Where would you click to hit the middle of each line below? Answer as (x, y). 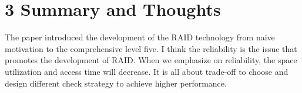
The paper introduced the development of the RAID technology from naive (140, 37)
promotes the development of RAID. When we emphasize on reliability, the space (151, 60)
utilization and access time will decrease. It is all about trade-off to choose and (147, 71)
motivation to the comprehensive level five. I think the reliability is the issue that (151, 48)
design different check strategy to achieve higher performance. (116, 83)
